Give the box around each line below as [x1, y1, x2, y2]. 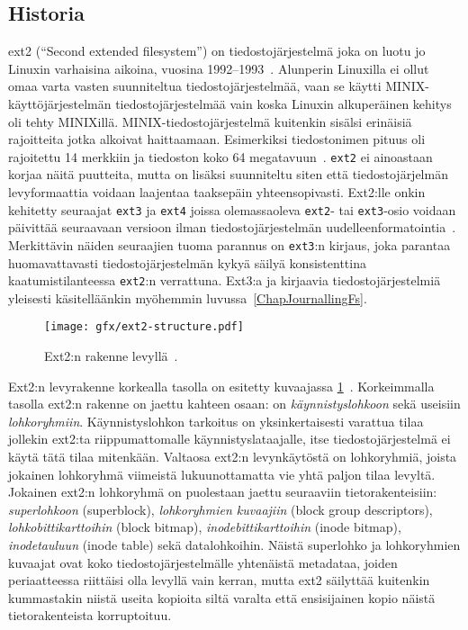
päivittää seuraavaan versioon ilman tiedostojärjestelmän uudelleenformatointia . [8, 218, 456, 237]
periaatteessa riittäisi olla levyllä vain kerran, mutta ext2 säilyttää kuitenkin [8, 571, 430, 589]
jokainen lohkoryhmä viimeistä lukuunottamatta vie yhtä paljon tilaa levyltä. [8, 464, 436, 483]
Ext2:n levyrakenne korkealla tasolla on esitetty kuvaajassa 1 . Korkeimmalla [8, 376, 435, 395]
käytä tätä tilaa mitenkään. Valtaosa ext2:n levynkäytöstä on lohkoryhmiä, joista [8, 446, 457, 465]
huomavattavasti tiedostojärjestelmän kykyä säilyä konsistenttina [8, 253, 366, 272]
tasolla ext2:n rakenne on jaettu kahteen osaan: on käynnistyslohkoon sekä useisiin [8, 394, 461, 413]
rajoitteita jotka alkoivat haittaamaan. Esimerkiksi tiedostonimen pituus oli [8, 130, 426, 148]
